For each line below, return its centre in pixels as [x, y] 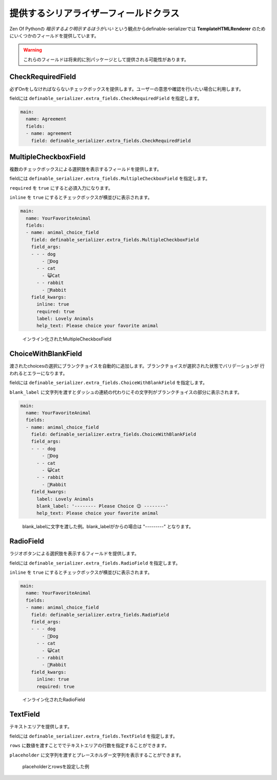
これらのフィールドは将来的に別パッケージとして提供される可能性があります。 [106, 59]
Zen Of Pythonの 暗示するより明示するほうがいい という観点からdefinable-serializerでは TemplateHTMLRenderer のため [137, 29]
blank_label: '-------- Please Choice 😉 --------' [103, 506]
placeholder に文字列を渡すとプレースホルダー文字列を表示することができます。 [97, 755]
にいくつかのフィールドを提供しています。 [54, 35]
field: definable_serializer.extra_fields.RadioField [100, 615]
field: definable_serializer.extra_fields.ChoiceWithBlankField [114, 434]
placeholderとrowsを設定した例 [56, 766]
